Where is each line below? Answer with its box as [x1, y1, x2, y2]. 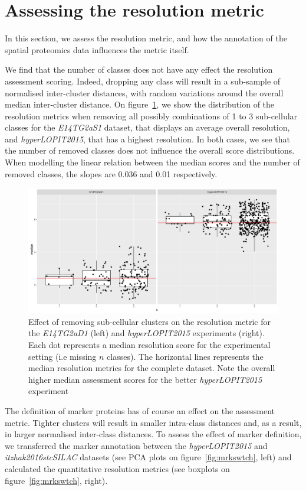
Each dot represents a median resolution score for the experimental [28, 339, 271, 351]
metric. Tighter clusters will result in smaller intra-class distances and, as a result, [5, 416, 302, 428]
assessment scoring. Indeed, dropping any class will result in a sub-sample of [5, 74, 281, 87]
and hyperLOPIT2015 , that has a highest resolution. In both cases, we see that [5, 132, 290, 145]
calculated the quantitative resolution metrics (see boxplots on [5, 462, 230, 474]
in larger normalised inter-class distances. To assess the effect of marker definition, [5, 428, 302, 440]
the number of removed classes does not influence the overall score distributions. [5, 144, 295, 157]
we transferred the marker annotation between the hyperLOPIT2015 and [5, 439, 268, 451]
